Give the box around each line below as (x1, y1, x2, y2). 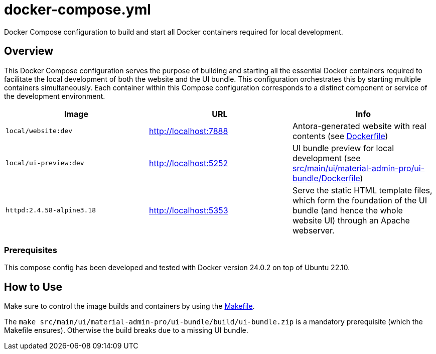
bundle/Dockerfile (292, 173, 360, 183)
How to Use (4, 280, 63, 293)
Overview (4, 45, 54, 58)
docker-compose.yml (4, 1, 151, 18)
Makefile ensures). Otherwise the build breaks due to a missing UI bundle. (4, 326, 248, 335)
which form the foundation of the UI (292, 195, 427, 205)
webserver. (292, 225, 335, 235)
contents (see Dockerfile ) (292, 131, 388, 141)
